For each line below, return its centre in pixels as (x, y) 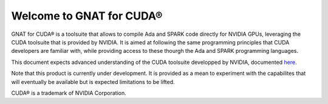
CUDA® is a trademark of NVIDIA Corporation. (69, 93)
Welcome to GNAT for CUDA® (87, 16)
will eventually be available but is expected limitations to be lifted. (93, 81)
